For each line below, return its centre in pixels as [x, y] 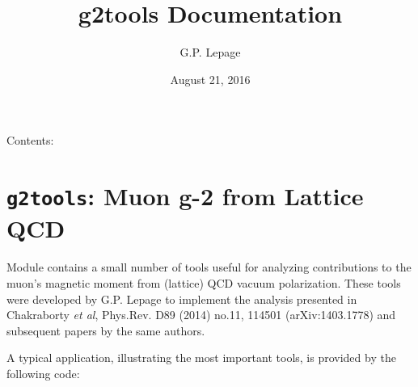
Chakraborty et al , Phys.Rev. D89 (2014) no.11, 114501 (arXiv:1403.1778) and [201, 315]
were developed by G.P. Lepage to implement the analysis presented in [182, 299]
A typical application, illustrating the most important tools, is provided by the [201, 358]
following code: [43, 373]
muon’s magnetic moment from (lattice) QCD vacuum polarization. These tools [204, 282]
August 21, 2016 [210, 79]
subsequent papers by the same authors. [106, 330]
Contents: [30, 140]
